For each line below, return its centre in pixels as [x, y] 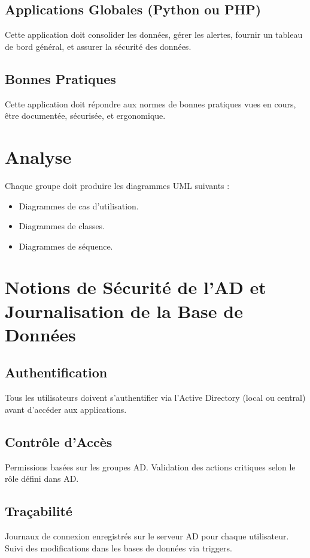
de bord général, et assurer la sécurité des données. [98, 46]
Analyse [38, 156]
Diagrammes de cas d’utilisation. [79, 205]
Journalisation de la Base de [124, 310]
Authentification [56, 372]
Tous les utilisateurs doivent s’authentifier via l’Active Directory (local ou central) [155, 397]
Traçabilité [39, 511]
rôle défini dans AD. [42, 478]
